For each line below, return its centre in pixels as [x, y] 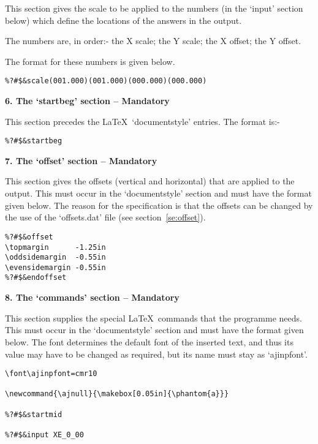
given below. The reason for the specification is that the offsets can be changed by [159, 205]
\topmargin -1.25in [55, 247]
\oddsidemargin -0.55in [55, 258]
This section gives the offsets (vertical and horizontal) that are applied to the [150, 181]
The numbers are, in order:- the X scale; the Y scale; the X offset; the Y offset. [153, 41]
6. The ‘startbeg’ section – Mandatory [87, 101]
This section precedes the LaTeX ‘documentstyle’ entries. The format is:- [142, 121]
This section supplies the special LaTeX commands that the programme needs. [153, 318]
